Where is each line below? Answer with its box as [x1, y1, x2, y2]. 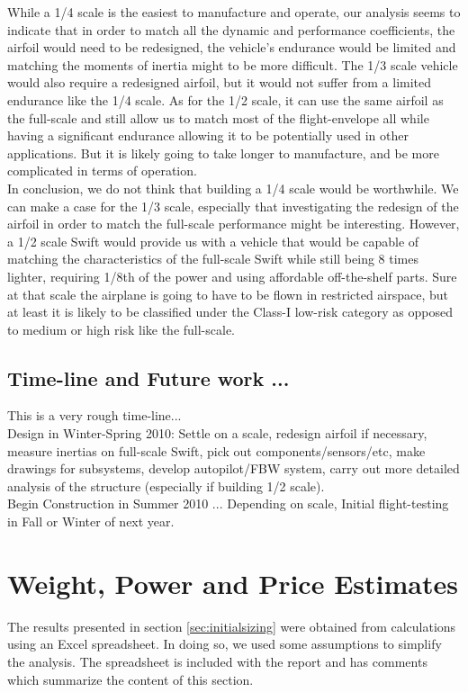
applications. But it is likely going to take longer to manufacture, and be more [7, 143, 439, 162]
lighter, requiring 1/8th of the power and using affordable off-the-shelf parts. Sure [7, 266, 457, 285]
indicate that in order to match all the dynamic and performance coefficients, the [7, 20, 455, 39]
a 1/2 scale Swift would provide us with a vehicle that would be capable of [7, 231, 419, 250]
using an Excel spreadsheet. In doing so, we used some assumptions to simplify [7, 634, 442, 653]
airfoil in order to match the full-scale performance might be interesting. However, [7, 214, 460, 233]
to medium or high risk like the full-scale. [7, 319, 236, 338]
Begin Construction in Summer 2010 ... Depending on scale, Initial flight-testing [7, 494, 449, 513]
